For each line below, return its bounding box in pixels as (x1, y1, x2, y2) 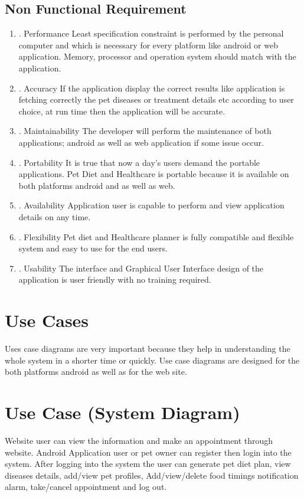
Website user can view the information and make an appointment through (5, 434, 273, 446)
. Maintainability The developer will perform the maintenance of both (18, 125, 272, 137)
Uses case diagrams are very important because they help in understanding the (5, 342, 290, 355)
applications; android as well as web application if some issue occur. (18, 136, 264, 148)
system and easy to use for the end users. (18, 242, 168, 254)
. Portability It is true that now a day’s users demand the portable (18, 156, 260, 168)
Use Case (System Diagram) (5, 400, 240, 424)
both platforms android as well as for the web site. (5, 365, 187, 378)
